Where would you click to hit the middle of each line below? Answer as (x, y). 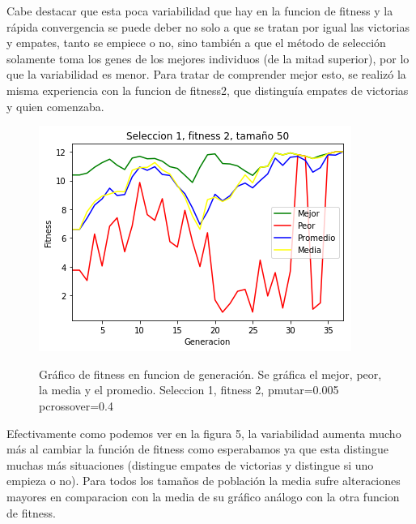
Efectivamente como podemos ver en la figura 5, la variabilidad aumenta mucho (204, 433)
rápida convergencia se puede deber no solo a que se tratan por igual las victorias (208, 26)
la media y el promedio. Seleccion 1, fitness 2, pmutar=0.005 (189, 390)
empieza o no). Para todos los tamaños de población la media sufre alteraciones (204, 481)
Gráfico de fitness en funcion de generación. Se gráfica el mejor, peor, (210, 374)
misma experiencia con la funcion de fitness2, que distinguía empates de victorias (208, 90)
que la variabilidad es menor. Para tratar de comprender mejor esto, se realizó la (206, 74)
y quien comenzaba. (55, 106)
